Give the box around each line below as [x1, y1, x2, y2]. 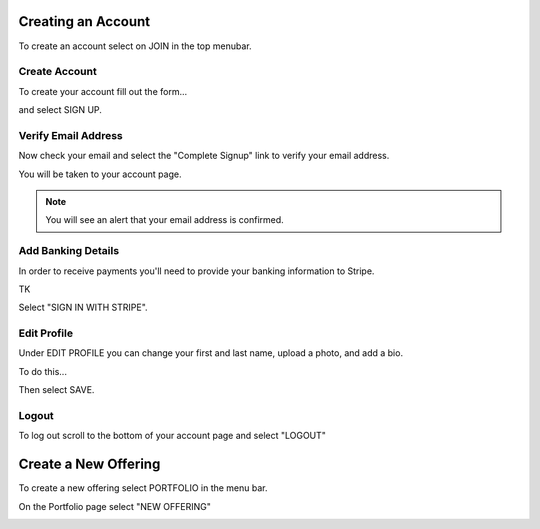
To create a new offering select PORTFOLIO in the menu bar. [18, 482, 269, 494]
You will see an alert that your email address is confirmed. [45, 214, 284, 226]
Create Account [18, 65, 97, 79]
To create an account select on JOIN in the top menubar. [18, 40, 252, 52]
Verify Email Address [18, 128, 124, 142]
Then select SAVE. [18, 384, 95, 396]
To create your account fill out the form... [18, 85, 188, 97]
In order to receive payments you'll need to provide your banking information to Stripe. [18, 265, 375, 277]
